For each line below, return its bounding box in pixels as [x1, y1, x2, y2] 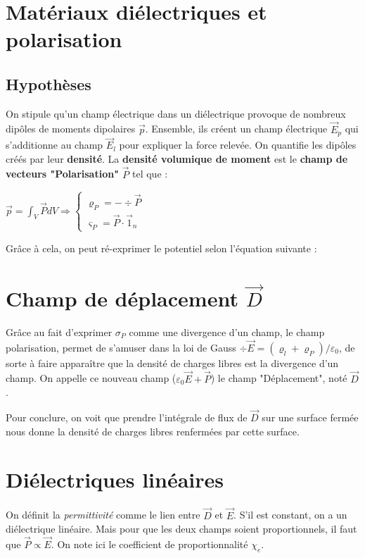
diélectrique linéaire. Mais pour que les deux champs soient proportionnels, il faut [6, 521, 357, 536]
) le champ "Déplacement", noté [210, 371, 347, 385]
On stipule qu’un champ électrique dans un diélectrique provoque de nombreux [6, 106, 346, 120]
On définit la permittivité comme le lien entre [6, 507, 200, 522]
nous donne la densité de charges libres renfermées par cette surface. [6, 423, 300, 438]
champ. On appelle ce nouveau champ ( [6, 371, 177, 385]
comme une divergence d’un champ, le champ [129, 325, 325, 340]
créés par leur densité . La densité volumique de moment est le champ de [6, 151, 348, 166]
